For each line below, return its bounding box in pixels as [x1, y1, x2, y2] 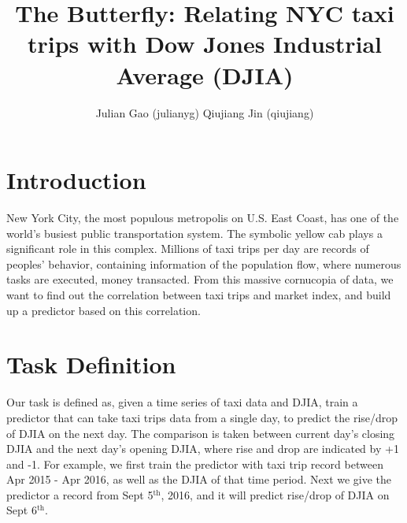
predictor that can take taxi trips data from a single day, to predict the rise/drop [6, 409, 398, 425]
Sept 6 [6, 502, 37, 518]
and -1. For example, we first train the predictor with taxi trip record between [6, 455, 383, 472]
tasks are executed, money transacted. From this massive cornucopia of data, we [6, 271, 394, 287]
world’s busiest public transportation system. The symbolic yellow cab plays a [6, 224, 383, 241]
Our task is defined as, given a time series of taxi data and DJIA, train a [6, 394, 358, 410]
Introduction [6, 164, 146, 196]
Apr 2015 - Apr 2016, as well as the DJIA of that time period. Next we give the [6, 471, 392, 488]
